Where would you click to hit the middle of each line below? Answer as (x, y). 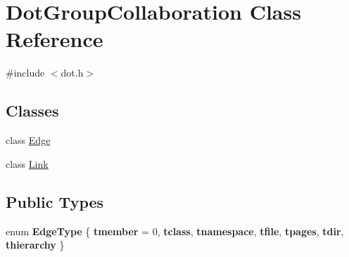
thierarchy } (35, 245)
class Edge (28, 140)
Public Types (55, 201)
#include (25, 73)
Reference (55, 39)
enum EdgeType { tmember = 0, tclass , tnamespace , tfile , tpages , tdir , (175, 231)
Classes (32, 111)
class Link (27, 163)
